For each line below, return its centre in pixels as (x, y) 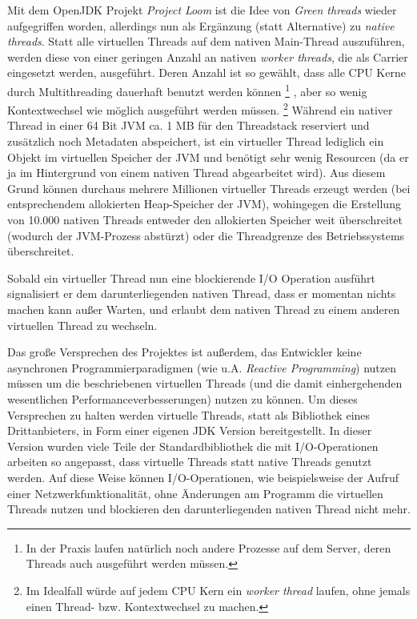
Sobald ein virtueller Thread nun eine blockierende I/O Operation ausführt (192, 277)
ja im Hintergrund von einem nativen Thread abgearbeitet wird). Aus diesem (196, 173)
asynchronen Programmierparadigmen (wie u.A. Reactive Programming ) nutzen (202, 367)
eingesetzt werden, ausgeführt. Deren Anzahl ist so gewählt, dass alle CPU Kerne (206, 72)
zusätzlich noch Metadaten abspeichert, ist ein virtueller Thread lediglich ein (196, 141)
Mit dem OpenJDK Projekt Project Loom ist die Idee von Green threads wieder (202, 10)
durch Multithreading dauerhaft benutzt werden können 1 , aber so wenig (187, 90)
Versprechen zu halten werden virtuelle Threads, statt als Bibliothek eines (189, 414)
